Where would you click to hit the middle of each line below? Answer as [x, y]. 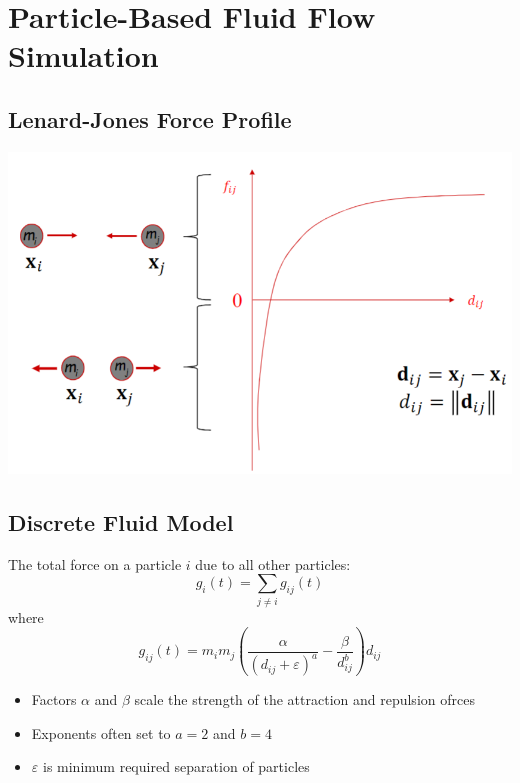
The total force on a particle [95, 563]
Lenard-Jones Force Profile [150, 118]
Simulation [83, 55]
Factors [54, 699]
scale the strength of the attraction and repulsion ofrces [304, 699]
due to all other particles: [273, 563]
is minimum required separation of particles [176, 766]
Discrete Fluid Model [121, 521]
